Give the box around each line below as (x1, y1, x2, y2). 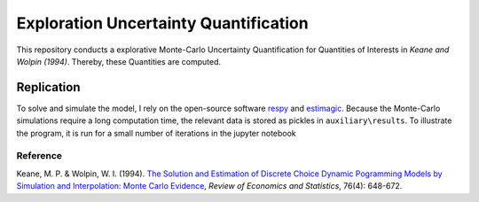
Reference (16, 150, 62, 162)
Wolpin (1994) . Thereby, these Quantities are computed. (16, 56, 222, 66)
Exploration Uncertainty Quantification (16, 13, 310, 33)
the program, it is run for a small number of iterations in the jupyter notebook (16, 128, 296, 138)
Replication (16, 80, 81, 95)
